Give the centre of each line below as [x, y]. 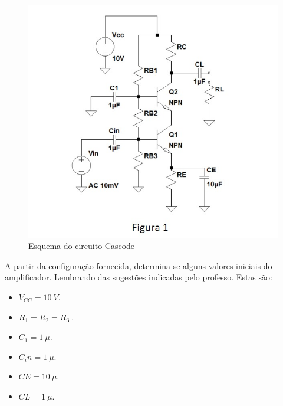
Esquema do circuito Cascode [82, 246]
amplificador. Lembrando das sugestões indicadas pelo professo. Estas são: [139, 277]
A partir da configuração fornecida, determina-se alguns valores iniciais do [139, 265]
